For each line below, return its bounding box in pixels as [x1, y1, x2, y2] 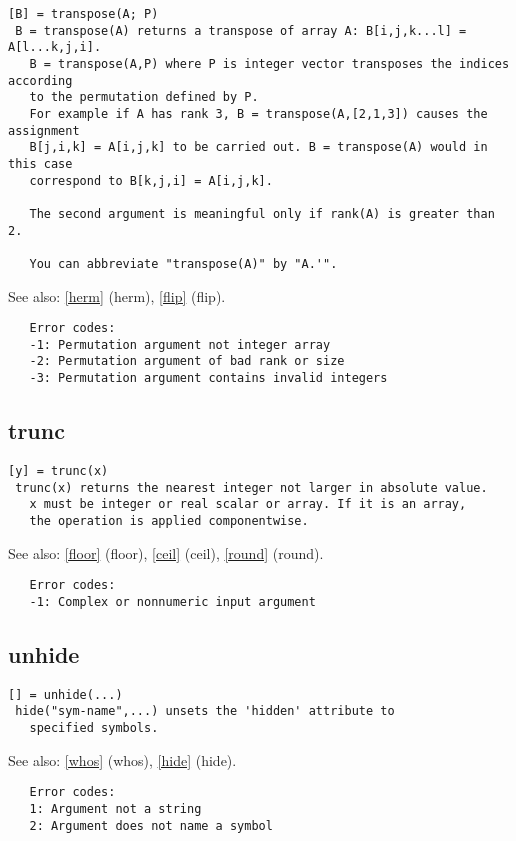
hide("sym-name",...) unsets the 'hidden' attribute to [15, 704, 395, 719]
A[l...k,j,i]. [8, 40, 102, 55]
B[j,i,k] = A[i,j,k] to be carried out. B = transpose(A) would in [29, 140, 488, 155]
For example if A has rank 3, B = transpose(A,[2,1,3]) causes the [29, 106, 488, 121]
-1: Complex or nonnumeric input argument [29, 594, 316, 609]
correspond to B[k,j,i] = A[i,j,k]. [29, 173, 273, 188]
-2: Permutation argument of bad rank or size [29, 354, 345, 369]
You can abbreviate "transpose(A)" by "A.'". [29, 256, 338, 271]
